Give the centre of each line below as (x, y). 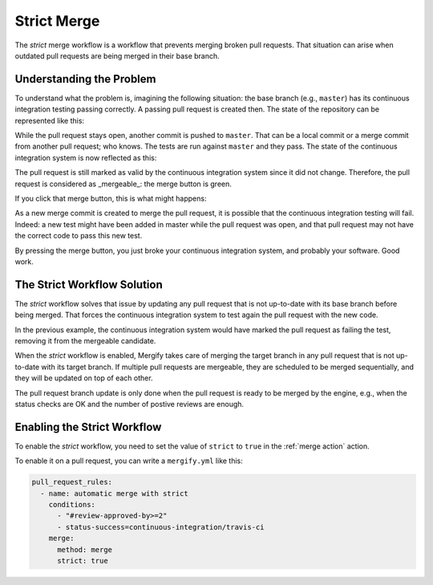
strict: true (83, 561)
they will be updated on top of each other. (84, 378)
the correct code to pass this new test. (79, 236)
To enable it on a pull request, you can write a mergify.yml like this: (129, 461)
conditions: (72, 505)
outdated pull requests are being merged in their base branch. (117, 55)
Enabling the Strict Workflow (88, 427)
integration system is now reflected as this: (86, 157)
